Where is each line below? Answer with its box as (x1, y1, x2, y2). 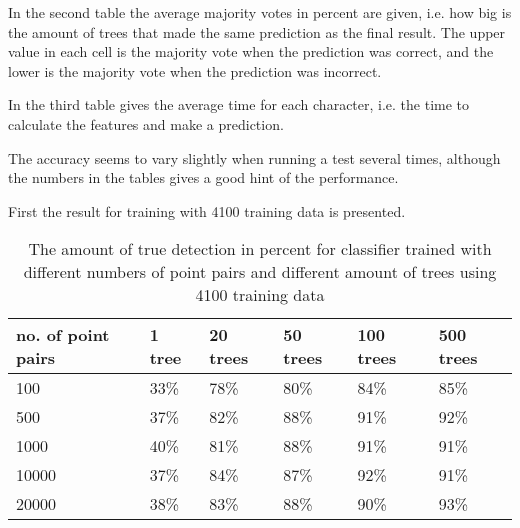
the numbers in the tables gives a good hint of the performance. (8, 167, 399, 188)
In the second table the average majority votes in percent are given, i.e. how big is (8, 2, 512, 22)
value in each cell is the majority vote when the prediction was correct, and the (8, 41, 494, 62)
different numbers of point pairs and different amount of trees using (23, 260, 497, 284)
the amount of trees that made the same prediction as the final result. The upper (8, 21, 506, 42)
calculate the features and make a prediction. (8, 113, 284, 134)
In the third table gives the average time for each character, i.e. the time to (8, 94, 470, 115)
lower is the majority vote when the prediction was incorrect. (8, 60, 382, 81)
